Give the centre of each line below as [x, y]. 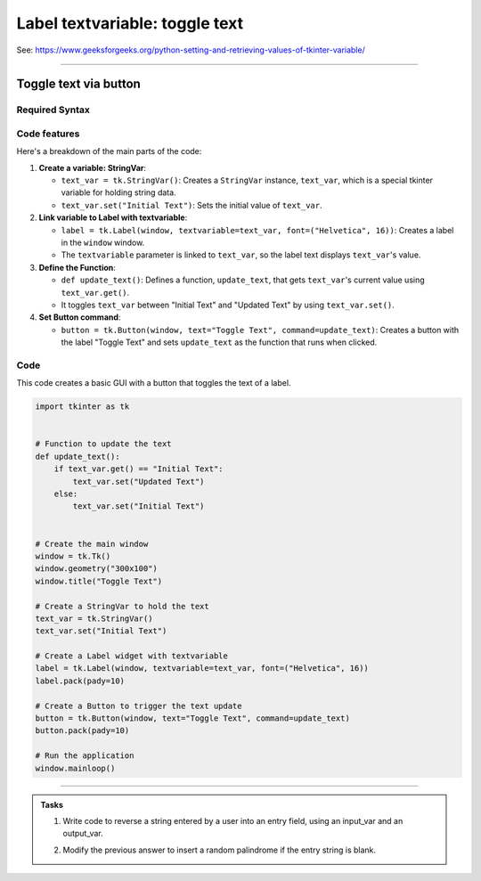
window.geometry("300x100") [96, 569]
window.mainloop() [75, 768]
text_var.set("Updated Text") [139, 481]
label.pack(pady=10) [80, 681]
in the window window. [103, 242]
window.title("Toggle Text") [99, 581]
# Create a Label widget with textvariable [132, 656]
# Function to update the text [104, 444]
